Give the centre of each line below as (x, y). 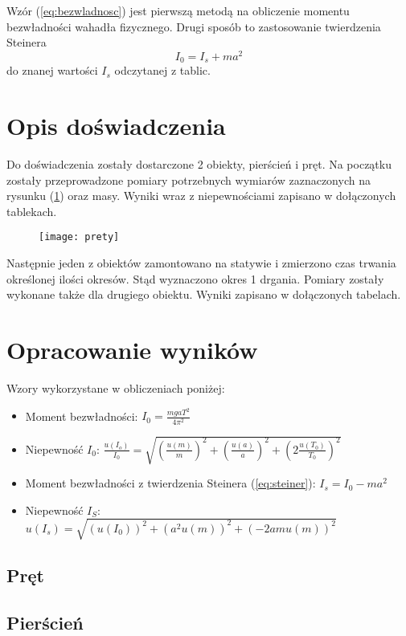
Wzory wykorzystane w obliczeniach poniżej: (116, 387)
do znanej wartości (52, 70)
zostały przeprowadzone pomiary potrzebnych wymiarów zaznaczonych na (189, 179)
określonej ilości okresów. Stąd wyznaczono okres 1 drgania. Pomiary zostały (195, 278)
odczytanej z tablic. (162, 70)
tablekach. (32, 211)
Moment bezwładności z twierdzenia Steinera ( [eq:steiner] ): (170, 483)
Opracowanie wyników (132, 350)
